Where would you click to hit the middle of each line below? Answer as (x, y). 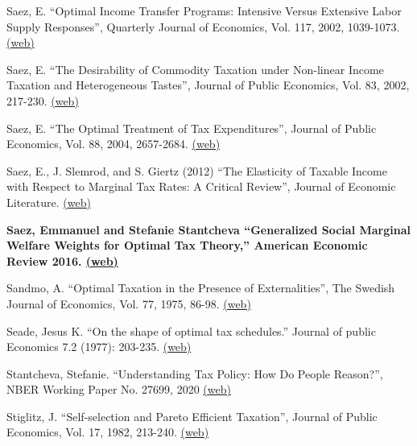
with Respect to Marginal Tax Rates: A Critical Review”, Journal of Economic (201, 186)
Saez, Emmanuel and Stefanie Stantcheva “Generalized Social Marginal (208, 229)
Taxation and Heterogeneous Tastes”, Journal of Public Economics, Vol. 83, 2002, (208, 85)
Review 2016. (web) (62, 260)
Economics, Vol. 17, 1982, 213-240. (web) (108, 432)
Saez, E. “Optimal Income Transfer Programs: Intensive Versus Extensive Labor (204, 10)
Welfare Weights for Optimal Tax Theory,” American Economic (187, 245)
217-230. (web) (43, 100)
